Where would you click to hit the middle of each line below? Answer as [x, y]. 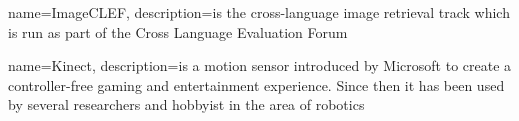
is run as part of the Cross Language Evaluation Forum [178, 31]
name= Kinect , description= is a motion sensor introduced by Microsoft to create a [260, 65]
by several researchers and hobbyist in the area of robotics [186, 104]
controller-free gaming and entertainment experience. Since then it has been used [256, 84]
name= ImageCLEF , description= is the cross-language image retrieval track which [259, 12]
